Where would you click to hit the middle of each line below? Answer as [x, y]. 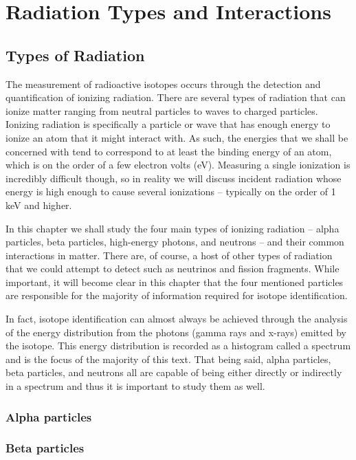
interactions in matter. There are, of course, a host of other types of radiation [169, 255]
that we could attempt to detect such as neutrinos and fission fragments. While [173, 269]
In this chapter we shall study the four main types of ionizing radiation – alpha [173, 228]
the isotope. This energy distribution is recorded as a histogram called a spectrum [178, 346]
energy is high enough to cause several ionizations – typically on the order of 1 [171, 191]
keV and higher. [39, 205]
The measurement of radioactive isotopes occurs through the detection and [163, 84]
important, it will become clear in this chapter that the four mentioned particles [175, 282]
